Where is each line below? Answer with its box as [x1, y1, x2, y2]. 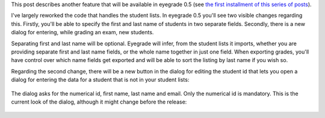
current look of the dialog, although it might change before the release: [11, 98, 187, 105]
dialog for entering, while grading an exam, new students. [11, 29, 154, 36]
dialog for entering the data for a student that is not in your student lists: [11, 76, 190, 84]
